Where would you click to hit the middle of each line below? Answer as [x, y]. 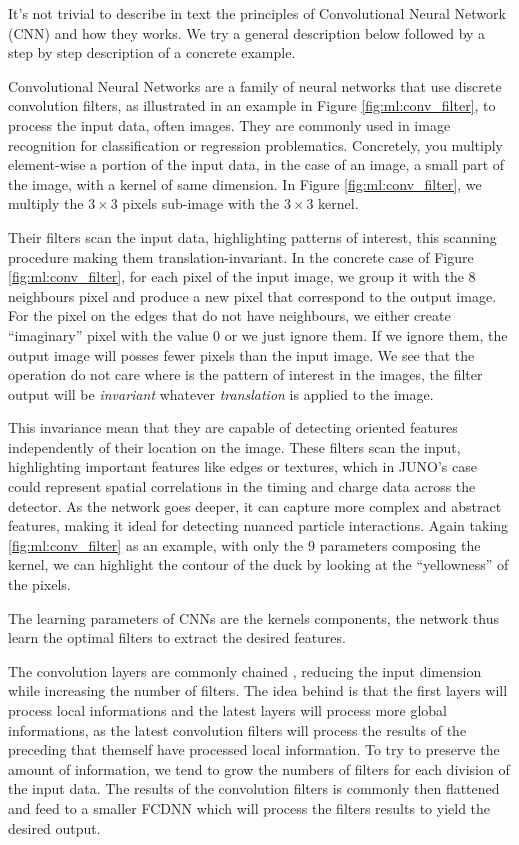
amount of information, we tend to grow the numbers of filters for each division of [259, 768]
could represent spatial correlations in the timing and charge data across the [242, 486]
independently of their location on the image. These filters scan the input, [234, 446]
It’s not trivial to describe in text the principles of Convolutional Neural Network [257, 13]
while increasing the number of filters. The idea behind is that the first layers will [258, 690]
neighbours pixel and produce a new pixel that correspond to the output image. [252, 295]
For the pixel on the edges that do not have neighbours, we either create [229, 315]
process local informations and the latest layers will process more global [227, 710]
